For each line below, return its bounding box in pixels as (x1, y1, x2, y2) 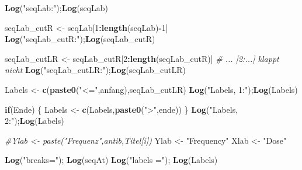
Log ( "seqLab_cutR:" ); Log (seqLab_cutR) (5, 33, 155, 45)
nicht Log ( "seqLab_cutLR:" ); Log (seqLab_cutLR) (5, 64, 186, 76)
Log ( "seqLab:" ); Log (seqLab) (5, 2, 108, 13)
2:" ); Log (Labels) (5, 115, 64, 127)
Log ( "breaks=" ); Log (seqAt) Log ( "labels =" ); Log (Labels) (5, 154, 218, 166)
